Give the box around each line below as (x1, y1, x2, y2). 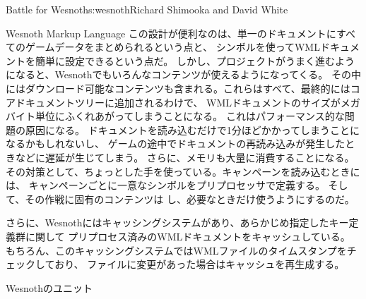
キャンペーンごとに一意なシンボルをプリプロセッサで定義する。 (28, 178, 325, 193)
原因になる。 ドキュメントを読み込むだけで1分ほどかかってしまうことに (25, 122, 360, 137)
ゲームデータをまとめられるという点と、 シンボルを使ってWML (25, 39, 320, 54)
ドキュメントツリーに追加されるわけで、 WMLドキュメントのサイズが (15, 94, 341, 109)
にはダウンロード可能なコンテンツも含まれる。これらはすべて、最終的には (6, 80, 350, 95)
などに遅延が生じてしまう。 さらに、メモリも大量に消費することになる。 (15, 149, 355, 164)
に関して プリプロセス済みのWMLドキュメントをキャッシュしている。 (25, 228, 350, 243)
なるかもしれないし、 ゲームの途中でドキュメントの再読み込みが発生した (6, 136, 346, 151)
